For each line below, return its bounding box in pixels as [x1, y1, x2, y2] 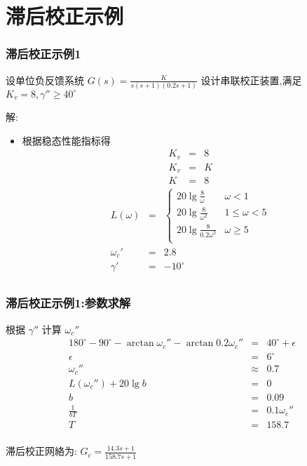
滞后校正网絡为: [6, 444, 77, 458]
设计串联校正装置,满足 [200, 72, 302, 87]
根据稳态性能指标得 [22, 133, 111, 147]
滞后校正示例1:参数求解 [6, 294, 131, 312]
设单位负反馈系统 [6, 72, 84, 87]
